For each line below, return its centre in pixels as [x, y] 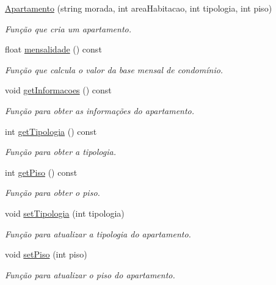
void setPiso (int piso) [46, 254]
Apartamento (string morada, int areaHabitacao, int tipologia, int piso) [139, 8]
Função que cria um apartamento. [68, 28]
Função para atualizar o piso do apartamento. [90, 274]
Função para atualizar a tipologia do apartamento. [98, 233]
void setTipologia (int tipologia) [65, 213]
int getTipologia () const [51, 131]
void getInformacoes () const [58, 90]
